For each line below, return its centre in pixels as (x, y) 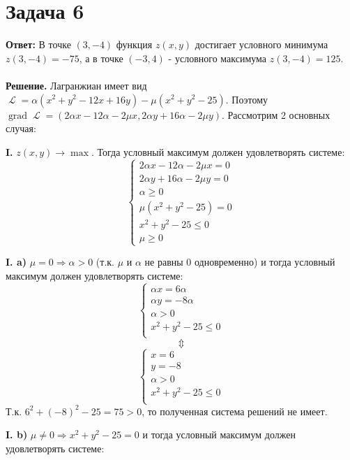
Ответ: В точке (38, 44)
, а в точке (101, 58)
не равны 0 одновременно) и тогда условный (240, 262)
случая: (21, 128)
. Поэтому (247, 99)
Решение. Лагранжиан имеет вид (76, 85)
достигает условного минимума (261, 44)
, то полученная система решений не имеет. (235, 411)
